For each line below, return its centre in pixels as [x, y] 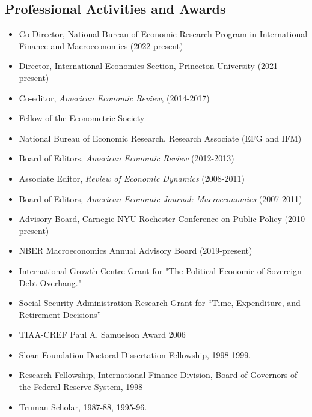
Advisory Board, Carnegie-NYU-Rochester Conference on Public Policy [150, 219]
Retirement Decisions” [60, 314]
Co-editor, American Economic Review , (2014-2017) [114, 97]
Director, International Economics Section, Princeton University [137, 66]
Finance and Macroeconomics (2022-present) [101, 45]
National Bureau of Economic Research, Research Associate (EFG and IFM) [160, 138]
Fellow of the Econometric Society [82, 118]
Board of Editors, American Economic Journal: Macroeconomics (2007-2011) [161, 198]
